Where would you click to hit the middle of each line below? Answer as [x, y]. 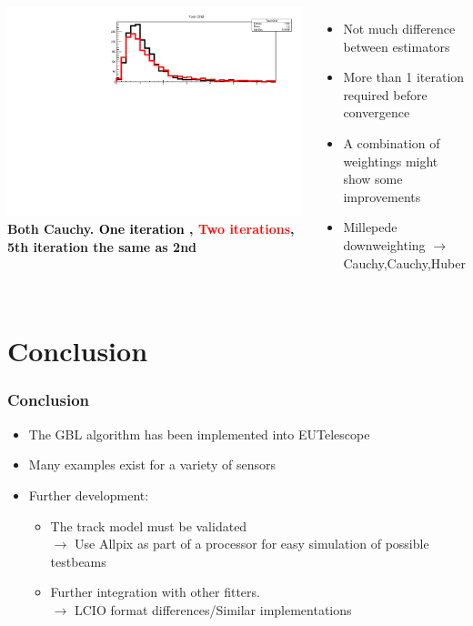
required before [385, 94]
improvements [382, 196]
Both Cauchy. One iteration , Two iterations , [151, 228]
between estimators [397, 46]
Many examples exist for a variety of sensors [152, 464]
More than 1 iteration [404, 77]
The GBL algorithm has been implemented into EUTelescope [199, 434]
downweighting [384, 244]
